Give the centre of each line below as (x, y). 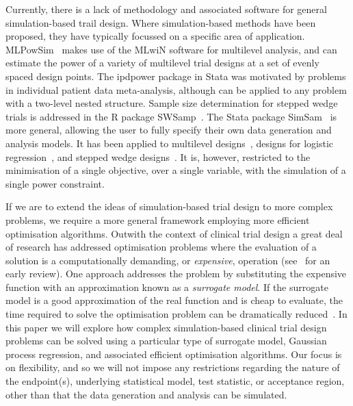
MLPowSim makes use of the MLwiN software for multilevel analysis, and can (171, 49)
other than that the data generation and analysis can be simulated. (146, 394)
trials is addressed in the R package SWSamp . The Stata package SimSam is (171, 116)
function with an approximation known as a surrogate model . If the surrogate (167, 287)
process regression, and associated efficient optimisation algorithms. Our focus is (174, 354)
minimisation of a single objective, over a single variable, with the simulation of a (176, 170)
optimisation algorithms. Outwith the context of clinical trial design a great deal (174, 233)
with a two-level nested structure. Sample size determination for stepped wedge (172, 103)
